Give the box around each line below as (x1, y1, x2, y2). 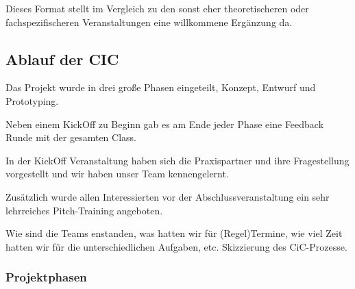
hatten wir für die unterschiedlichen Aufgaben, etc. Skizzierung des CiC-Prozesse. (5, 239, 347, 253)
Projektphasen (5, 268, 87, 286)
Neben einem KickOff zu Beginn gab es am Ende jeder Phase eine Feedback (5, 116, 324, 131)
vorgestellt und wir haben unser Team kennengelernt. (5, 166, 229, 181)
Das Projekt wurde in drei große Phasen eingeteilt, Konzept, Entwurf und (5, 80, 316, 95)
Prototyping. (5, 93, 59, 108)
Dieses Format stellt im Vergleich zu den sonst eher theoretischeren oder (5, 1, 309, 15)
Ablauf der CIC (5, 48, 119, 69)
